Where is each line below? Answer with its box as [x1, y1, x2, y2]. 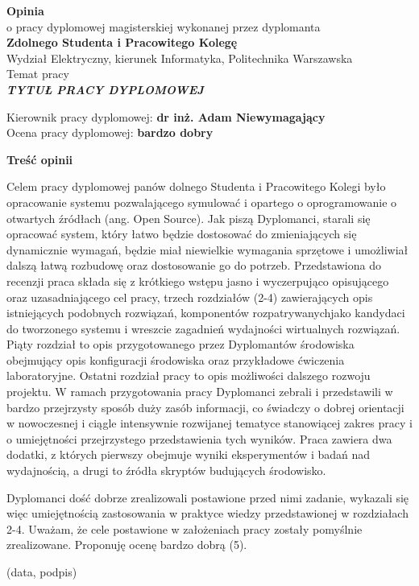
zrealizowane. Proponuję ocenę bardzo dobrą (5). [6, 536, 247, 553]
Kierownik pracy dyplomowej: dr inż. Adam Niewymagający [6, 108, 326, 125]
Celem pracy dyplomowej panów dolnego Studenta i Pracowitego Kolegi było [6, 178, 386, 195]
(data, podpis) [6, 563, 77, 580]
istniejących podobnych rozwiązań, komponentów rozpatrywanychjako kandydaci [6, 304, 405, 321]
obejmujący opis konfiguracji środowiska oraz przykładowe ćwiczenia [6, 351, 345, 368]
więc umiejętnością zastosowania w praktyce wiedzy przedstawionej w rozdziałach [6, 505, 409, 522]
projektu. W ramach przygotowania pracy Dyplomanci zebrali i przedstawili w [6, 383, 393, 400]
